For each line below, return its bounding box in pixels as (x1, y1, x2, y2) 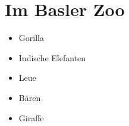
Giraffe (18, 111, 44, 124)
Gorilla (18, 31, 44, 44)
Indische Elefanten (18, 51, 86, 64)
